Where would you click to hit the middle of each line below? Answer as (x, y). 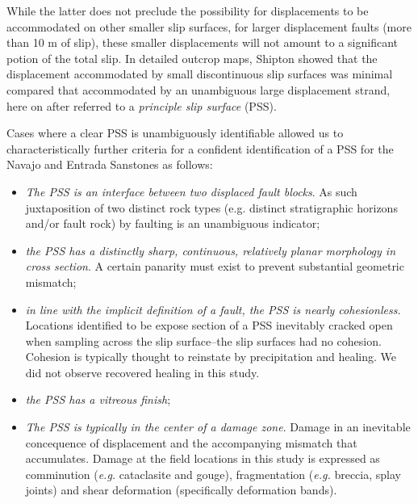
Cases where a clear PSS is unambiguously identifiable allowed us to (175, 133)
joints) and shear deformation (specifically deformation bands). (181, 490)
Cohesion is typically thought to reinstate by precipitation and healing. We (211, 357)
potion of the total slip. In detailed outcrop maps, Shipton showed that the (192, 58)
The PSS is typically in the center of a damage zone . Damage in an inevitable (218, 427)
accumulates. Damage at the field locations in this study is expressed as (203, 458)
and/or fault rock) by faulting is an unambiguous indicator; (173, 223)
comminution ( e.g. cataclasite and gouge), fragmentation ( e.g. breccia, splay (213, 474)
